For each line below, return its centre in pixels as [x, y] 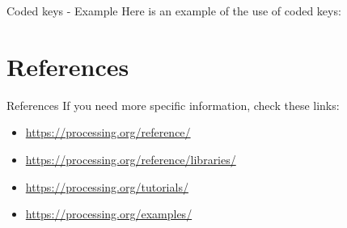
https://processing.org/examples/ [109, 214]
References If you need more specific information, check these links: [173, 105]
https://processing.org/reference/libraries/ [131, 159]
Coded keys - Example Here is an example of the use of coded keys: [174, 11]
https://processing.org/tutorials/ [107, 186]
